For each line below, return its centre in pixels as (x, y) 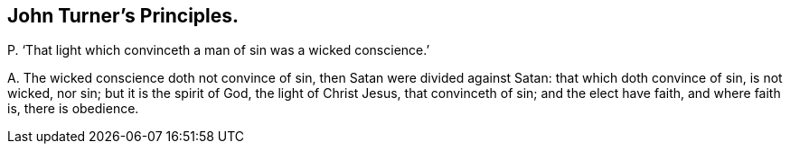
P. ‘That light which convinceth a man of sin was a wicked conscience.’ (219, 50)
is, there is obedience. (73, 109)
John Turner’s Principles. (123, 16)
